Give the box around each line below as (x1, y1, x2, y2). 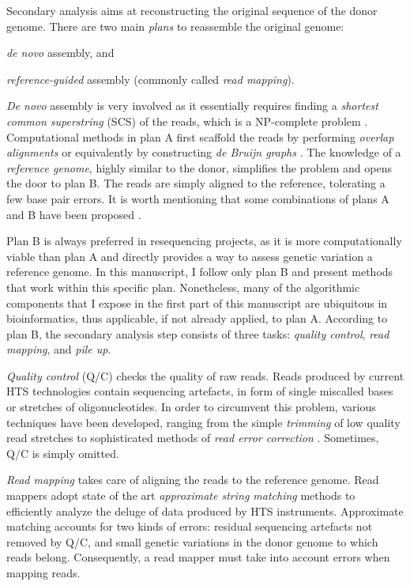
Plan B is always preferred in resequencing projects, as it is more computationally (6, 233, 402, 249)
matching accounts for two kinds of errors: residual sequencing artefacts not (6, 518, 373, 535)
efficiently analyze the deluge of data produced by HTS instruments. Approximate (6, 502, 404, 519)
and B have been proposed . (6, 206, 141, 222)
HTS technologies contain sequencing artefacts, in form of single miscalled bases (6, 383, 393, 399)
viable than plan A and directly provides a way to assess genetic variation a (6, 248, 373, 264)
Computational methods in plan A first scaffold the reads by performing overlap (6, 128, 394, 145)
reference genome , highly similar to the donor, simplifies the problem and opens (6, 159, 392, 176)
